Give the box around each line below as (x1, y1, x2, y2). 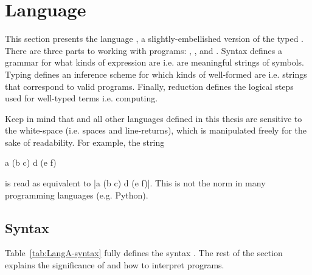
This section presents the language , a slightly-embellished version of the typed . (5, 32, 303, 45)
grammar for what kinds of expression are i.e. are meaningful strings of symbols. (5, 56, 304, 69)
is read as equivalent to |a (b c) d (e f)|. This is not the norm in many (5, 177, 266, 189)
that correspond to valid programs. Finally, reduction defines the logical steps (5, 80, 294, 92)
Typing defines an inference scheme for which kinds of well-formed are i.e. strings (5, 67, 307, 80)
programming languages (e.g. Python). (5, 188, 148, 201)
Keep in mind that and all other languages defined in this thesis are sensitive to (5, 112, 302, 124)
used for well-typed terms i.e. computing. (5, 92, 158, 104)
